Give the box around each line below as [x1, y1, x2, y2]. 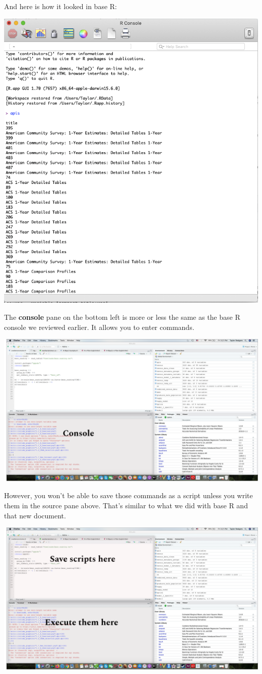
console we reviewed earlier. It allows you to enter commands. [4, 321, 194, 332]
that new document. [4, 510, 66, 520]
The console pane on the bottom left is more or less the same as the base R [4, 312, 240, 322]
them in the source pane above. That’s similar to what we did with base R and [4, 500, 248, 510]
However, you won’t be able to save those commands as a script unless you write [4, 490, 253, 501]
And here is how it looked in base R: [4, 1, 117, 11]
